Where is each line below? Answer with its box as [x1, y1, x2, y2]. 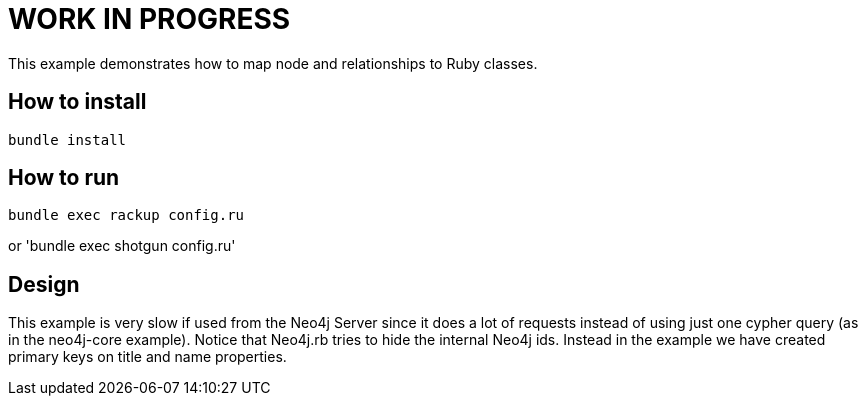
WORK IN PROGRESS [8, 2, 291, 36]
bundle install [8, 131, 127, 148]
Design [8, 271, 80, 297]
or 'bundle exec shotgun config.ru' [8, 237, 236, 255]
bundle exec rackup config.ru [8, 207, 245, 224]
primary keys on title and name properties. [8, 348, 287, 366]
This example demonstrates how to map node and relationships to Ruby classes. [8, 54, 538, 72]
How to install [8, 89, 147, 115]
